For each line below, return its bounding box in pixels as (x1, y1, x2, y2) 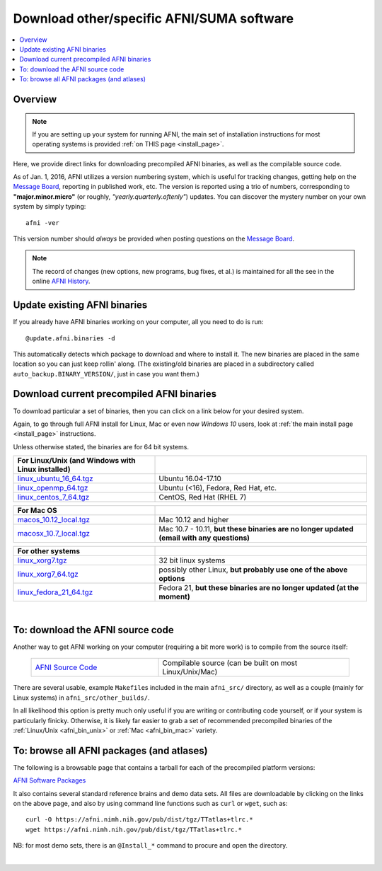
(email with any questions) (158, 533, 250, 543)
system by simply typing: (13, 202, 86, 211)
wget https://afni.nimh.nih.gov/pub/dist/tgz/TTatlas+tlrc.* (25, 825, 242, 833)
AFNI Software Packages (13, 776, 86, 785)
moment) (158, 592, 190, 601)
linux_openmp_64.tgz (17, 483, 88, 493)
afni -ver (25, 219, 59, 226)
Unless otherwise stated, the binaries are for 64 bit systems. (13, 442, 189, 451)
